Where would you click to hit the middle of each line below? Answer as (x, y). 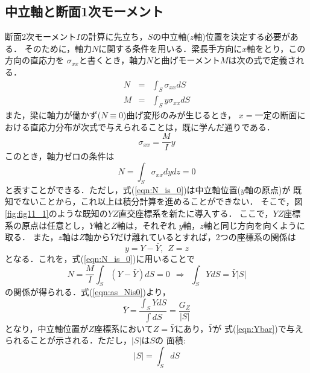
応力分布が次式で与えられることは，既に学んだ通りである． (157, 126)
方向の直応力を (34, 60)
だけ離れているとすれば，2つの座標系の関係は (205, 237)
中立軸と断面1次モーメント (84, 11)
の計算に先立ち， (114, 37)
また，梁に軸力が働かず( (53, 115)
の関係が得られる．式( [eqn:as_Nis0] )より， (88, 292)
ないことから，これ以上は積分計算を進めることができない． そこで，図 (162, 201)
